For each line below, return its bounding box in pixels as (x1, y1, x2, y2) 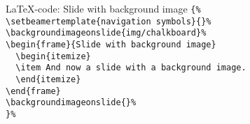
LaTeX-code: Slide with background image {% (6, 1, 201, 15)
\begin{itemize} (15, 51, 91, 61)
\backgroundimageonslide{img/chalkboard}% (6, 28, 207, 38)
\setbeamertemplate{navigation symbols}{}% (6, 16, 211, 26)
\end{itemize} (15, 74, 81, 84)
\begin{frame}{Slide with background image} (6, 39, 216, 49)
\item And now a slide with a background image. (15, 63, 246, 73)
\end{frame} (6, 86, 61, 96)
